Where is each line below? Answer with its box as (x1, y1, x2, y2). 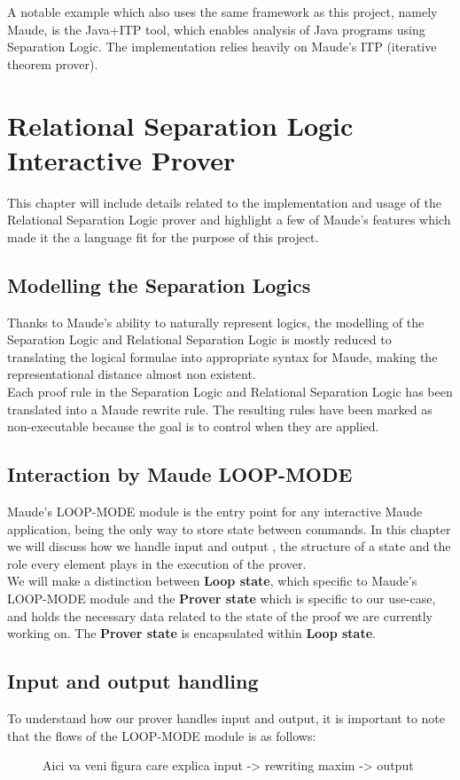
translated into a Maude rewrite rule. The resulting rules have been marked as (7, 399, 433, 418)
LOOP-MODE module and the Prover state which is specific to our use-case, (7, 589, 436, 607)
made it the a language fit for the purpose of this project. (7, 227, 319, 246)
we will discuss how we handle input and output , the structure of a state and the (7, 537, 451, 555)
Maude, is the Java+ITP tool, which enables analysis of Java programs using (7, 20, 425, 38)
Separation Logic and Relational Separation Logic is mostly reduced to (7, 330, 392, 349)
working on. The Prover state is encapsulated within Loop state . (7, 624, 376, 642)
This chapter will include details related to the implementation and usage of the (7, 193, 441, 211)
